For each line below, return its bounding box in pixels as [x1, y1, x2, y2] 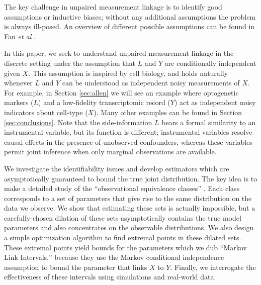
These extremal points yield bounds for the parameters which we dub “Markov [4, 242, 247, 252]
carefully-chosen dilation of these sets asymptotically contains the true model [4, 212, 241, 223]
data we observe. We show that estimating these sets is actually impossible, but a [4, 203, 255, 213]
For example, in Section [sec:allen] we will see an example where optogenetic [4, 87, 239, 98]
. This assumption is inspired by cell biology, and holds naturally [28, 67, 228, 78]
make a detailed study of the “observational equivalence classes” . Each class [4, 183, 240, 194]
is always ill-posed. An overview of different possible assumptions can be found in [4, 21, 255, 32]
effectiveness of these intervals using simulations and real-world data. [4, 271, 216, 282]
